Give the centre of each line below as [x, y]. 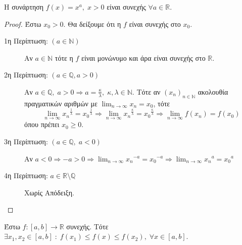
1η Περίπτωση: [26, 41]
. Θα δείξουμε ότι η [92, 24]
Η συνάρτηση [24, 7]
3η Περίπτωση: [26, 141]
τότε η [64, 57]
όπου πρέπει [42, 124]
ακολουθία [213, 91]
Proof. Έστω [23, 24]
